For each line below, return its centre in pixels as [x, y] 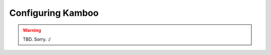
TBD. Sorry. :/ [37, 39]
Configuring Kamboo [54, 13]
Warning [32, 30]
